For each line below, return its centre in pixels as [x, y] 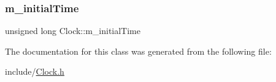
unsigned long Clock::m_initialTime [73, 31]
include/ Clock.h [35, 71]
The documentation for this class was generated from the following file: [138, 51]
